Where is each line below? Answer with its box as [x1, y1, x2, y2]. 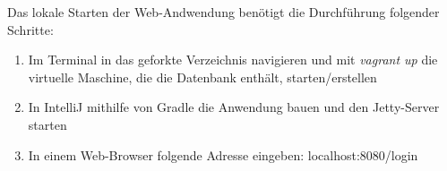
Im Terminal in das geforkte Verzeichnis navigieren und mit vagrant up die [28, 50, 438, 69]
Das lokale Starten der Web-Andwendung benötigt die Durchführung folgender [7, 3, 440, 21]
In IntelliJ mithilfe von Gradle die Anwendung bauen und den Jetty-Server [28, 98, 440, 116]
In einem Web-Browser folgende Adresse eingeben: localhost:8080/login [28, 145, 418, 164]
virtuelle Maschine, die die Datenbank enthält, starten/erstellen [28, 67, 377, 86]
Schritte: [7, 20, 54, 38]
